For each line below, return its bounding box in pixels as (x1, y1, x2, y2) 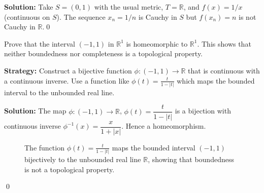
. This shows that (197, 38, 251, 49)
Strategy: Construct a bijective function (4, 65, 132, 75)
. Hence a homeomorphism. (121, 121, 206, 131)
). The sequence (56, 11, 106, 22)
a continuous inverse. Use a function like (4, 75, 129, 86)
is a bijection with (175, 105, 231, 116)
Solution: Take (4, 2, 53, 12)
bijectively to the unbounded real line (24, 153, 141, 164)
